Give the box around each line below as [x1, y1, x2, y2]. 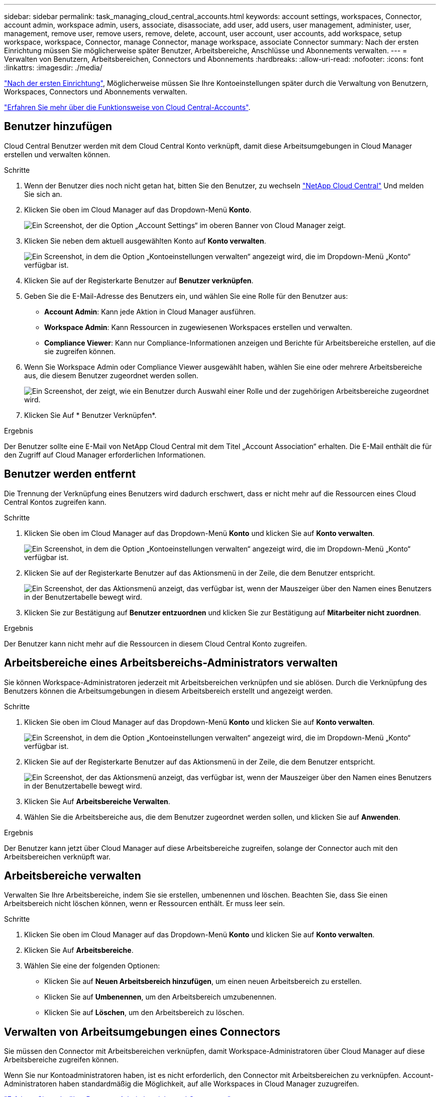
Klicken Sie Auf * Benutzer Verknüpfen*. [24, 410, 157, 419]
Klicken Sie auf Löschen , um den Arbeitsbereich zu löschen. [44, 1008, 244, 1017]
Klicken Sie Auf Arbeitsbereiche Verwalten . [24, 797, 170, 806]
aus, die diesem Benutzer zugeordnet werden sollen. [24, 371, 198, 380]
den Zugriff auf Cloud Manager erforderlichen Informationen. [4, 450, 206, 459]
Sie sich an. [24, 189, 62, 198]
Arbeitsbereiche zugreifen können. [4, 1055, 119, 1064]
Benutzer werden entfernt [4, 468, 136, 481]
